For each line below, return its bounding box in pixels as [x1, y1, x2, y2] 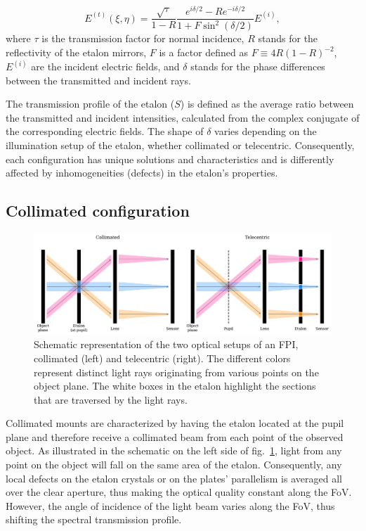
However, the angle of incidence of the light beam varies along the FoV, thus [6, 498, 335, 513]
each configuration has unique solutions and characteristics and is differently [6, 151, 334, 166]
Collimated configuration [6, 200, 190, 222]
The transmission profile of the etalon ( [6, 96, 175, 111]
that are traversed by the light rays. [34, 392, 188, 407]
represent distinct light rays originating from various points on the [34, 364, 319, 379]
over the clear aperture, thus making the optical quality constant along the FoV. [6, 485, 352, 499]
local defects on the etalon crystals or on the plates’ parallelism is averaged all [6, 471, 342, 485]
